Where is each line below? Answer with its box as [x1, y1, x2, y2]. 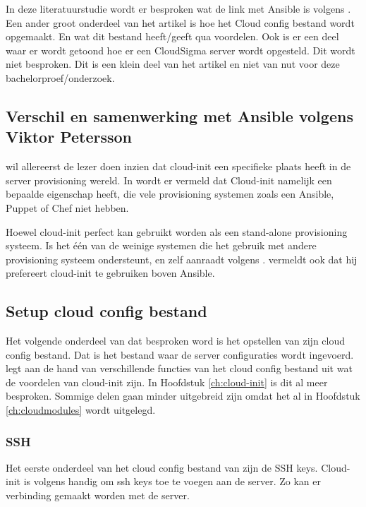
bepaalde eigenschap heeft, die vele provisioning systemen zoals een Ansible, [6, 186, 334, 201]
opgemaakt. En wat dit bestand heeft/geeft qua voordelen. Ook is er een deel [6, 29, 339, 44]
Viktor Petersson [6, 126, 133, 148]
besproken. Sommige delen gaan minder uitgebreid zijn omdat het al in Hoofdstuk [6, 388, 360, 403]
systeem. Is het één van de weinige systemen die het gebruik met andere [6, 238, 317, 253]
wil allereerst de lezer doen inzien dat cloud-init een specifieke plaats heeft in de [6, 159, 351, 174]
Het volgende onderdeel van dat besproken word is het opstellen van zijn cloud [6, 333, 346, 348]
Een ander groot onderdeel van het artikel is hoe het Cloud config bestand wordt [6, 15, 355, 30]
